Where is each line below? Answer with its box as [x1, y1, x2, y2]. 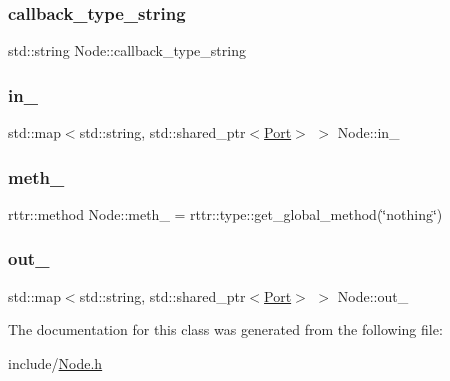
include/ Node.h [8, 352, 103, 373]
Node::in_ [337, 122, 400, 143]
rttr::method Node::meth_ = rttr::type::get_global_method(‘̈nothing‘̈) [8, 203, 443, 224]
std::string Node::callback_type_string [8, 40, 246, 61]
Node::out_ [337, 285, 409, 306]
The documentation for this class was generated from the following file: [8, 319, 443, 340]
